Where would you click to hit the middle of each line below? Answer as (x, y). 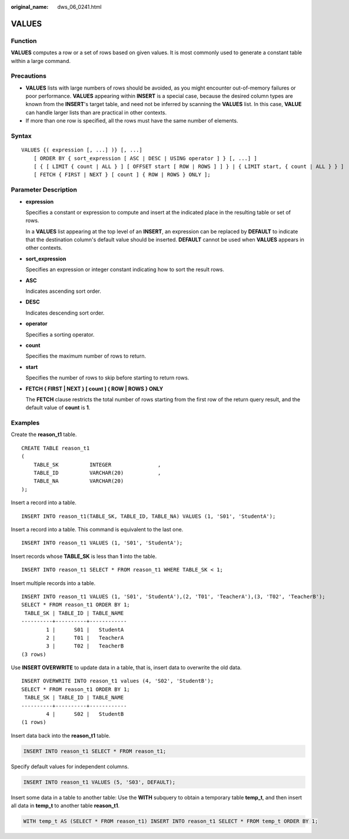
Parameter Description (44, 190)
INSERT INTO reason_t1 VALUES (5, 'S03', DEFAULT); (99, 782)
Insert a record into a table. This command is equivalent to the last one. (97, 529)
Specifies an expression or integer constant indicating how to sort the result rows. (125, 270)
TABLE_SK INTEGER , (97, 465)
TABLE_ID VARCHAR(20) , (97, 473)
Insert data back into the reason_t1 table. (61, 735)
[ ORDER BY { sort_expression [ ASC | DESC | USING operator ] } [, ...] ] (145, 158)
